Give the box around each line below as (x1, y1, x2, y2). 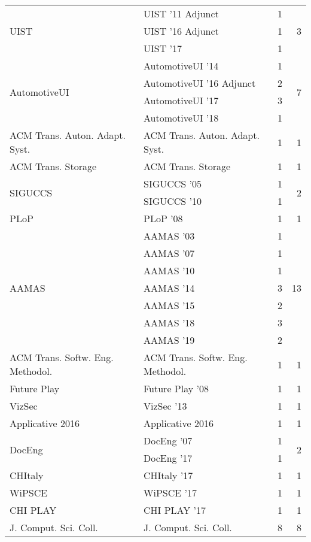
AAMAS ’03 (143, 229, 195, 243)
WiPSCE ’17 (143, 486, 197, 499)
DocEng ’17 (143, 451, 193, 465)
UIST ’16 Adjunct (143, 24, 219, 38)
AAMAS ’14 (143, 281, 195, 295)
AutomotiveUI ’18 (143, 111, 219, 125)
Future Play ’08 (143, 381, 209, 395)
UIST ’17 (143, 41, 182, 55)
